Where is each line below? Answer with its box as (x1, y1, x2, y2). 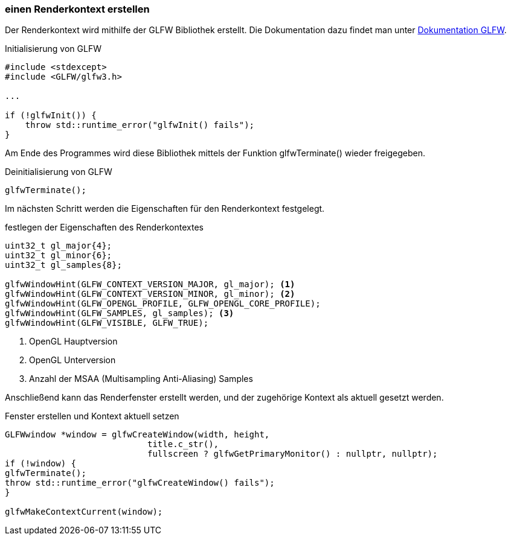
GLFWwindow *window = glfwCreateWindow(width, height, (5, 430, 270, 440)
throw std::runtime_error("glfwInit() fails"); (25, 120, 255, 130)
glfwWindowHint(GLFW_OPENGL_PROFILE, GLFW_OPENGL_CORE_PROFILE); (5, 299, 321, 309)
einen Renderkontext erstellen (5, 3, 150, 15)
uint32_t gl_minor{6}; (5, 250, 112, 261)
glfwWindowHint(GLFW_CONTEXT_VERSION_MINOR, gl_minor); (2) (5, 289, 295, 299)
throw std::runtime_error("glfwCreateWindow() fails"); (5, 478, 275, 488)
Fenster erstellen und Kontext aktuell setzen (5, 411, 179, 422)
